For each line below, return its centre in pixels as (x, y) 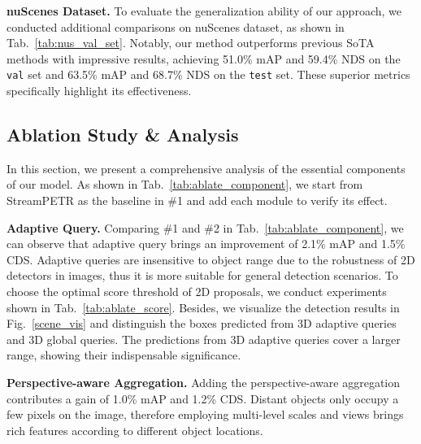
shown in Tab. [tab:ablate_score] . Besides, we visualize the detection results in (203, 307)
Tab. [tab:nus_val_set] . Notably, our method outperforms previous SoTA (191, 43)
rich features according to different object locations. (135, 430)
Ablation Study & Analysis (123, 135)
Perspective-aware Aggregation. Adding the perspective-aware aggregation (204, 382)
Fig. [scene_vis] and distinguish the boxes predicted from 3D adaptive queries (202, 323)
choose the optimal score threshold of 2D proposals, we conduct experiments (197, 291)
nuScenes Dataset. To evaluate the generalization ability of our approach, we (204, 11)
